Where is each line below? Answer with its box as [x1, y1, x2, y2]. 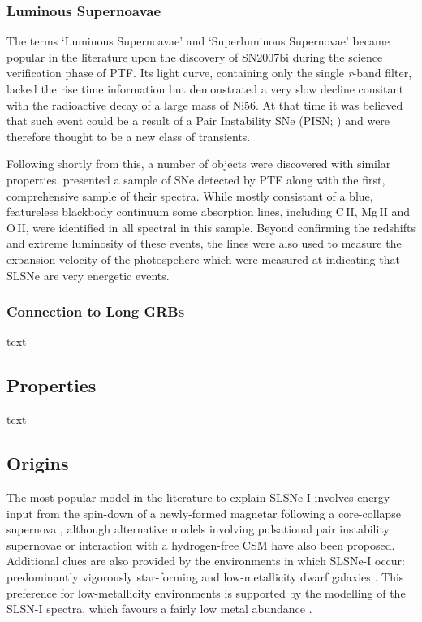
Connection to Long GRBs [6, 301, 185, 322]
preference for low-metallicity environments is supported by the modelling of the [6, 584, 406, 601]
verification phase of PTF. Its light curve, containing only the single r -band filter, [6, 64, 412, 81]
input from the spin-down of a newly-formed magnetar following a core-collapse [6, 504, 402, 521]
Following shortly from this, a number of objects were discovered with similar [6, 155, 391, 172]
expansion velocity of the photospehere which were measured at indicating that [6, 250, 400, 267]
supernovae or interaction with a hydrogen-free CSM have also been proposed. [6, 536, 395, 553]
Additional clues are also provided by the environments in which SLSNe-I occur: [6, 552, 405, 569]
